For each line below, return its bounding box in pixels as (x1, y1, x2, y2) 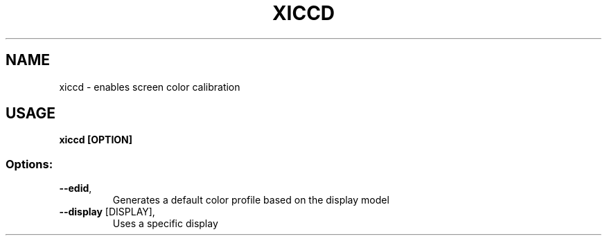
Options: (6, 157, 53, 171)
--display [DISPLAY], (59, 206, 155, 218)
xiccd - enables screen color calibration (59, 80, 240, 93)
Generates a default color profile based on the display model (112, 194, 389, 206)
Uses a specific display (112, 217, 218, 230)
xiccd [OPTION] (59, 134, 133, 146)
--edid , (59, 182, 92, 195)
